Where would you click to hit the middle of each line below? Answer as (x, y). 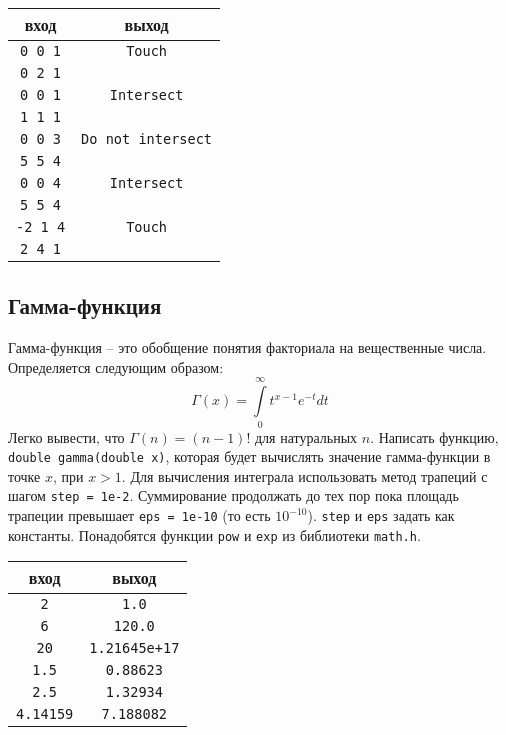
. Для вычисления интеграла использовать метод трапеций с (304, 475)
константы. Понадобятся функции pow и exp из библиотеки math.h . (214, 534)
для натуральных (306, 436)
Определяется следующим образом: (116, 366)
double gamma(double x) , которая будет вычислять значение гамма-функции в (249, 456)
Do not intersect (147, 139)
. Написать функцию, (434, 436)
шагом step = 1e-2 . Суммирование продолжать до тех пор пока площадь (233, 495)
